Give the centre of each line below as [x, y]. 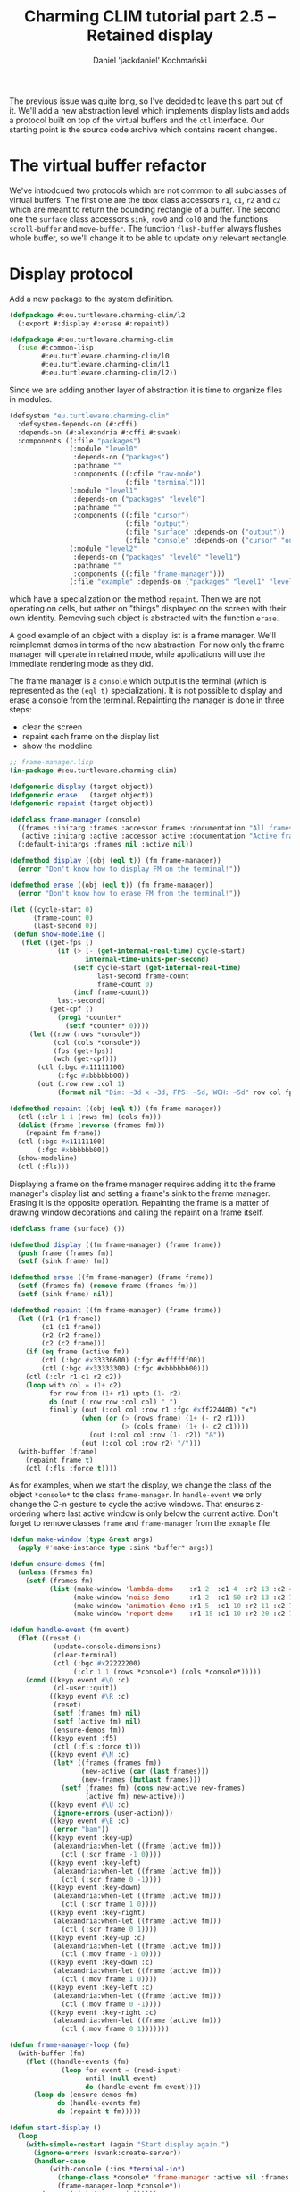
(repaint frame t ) [59, 1460]
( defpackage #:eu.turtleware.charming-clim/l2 [97, 315]
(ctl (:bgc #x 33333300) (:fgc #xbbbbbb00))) [125, 1369]
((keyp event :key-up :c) [97, 1937]
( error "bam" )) [81, 1830]
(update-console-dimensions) [108, 1647]
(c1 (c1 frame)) [71, 1327]
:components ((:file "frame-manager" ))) [149, 574]
